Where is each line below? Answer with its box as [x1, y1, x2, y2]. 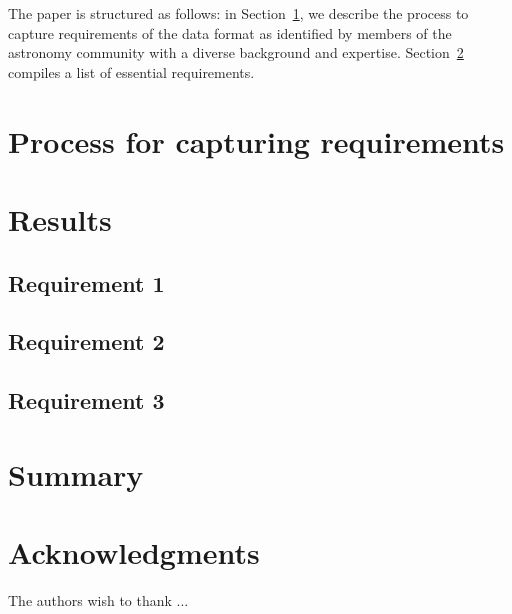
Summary [8, 453, 144, 494]
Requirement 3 [8, 385, 165, 416]
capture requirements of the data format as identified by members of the [8, 22, 452, 43]
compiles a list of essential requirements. [8, 61, 255, 82]
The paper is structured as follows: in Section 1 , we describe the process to [8, 3, 469, 23]
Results [8, 198, 112, 239]
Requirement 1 [8, 267, 165, 298]
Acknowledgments [8, 532, 260, 573]
